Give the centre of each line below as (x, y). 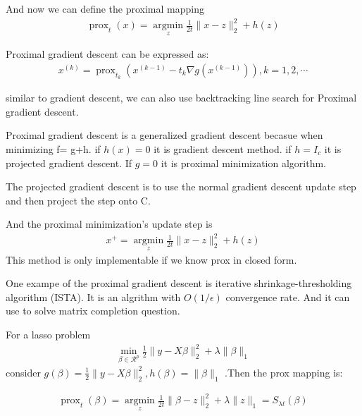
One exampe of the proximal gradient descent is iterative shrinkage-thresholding (179, 283)
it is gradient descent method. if (223, 148)
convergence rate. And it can (288, 296)
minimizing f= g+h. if (53, 148)
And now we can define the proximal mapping (105, 8)
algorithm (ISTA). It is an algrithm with (93, 296)
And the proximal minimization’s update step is (109, 224)
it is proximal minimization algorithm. (244, 163)
